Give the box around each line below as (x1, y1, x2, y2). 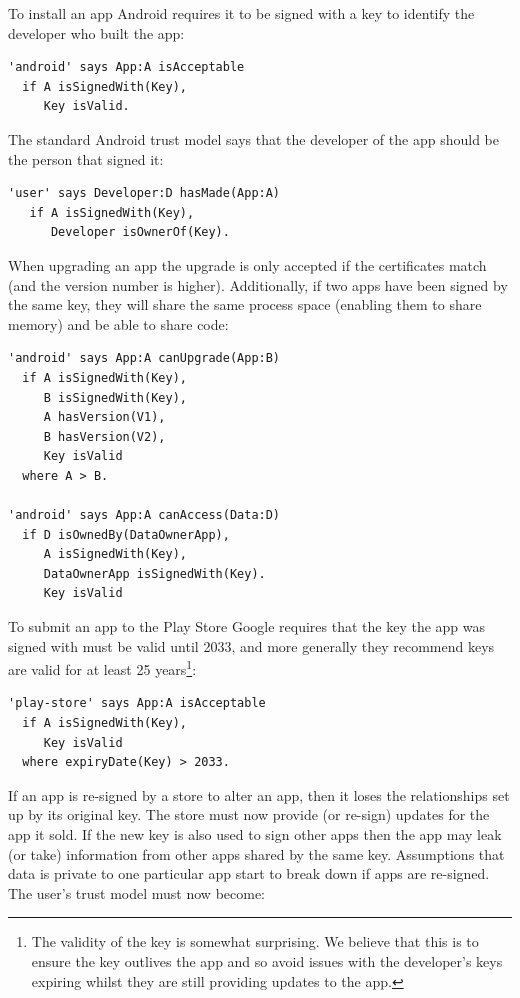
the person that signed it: (8, 148, 164, 169)
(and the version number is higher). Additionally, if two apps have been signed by (8, 274, 508, 295)
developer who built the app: (8, 22, 185, 43)
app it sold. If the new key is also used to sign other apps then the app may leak (8, 824, 502, 845)
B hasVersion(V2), (43, 429, 166, 444)
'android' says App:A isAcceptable (8, 60, 245, 75)
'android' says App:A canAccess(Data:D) (8, 508, 281, 523)
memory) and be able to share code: (8, 313, 229, 334)
